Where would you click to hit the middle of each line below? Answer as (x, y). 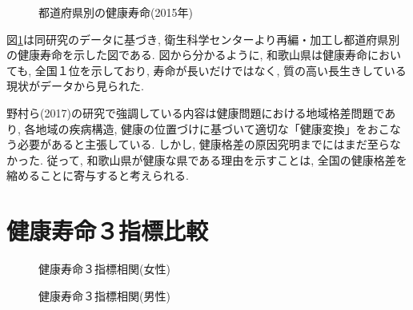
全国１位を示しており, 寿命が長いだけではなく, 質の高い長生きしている (221, 70)
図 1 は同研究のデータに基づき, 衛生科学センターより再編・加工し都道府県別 (203, 39)
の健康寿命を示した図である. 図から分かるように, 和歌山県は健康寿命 (187, 55)
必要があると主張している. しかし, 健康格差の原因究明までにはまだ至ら (203, 144)
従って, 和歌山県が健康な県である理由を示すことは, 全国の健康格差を (227, 159)
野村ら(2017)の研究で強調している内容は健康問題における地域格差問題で (196, 112)
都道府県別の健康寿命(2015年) (116, 12)
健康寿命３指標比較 (108, 231)
